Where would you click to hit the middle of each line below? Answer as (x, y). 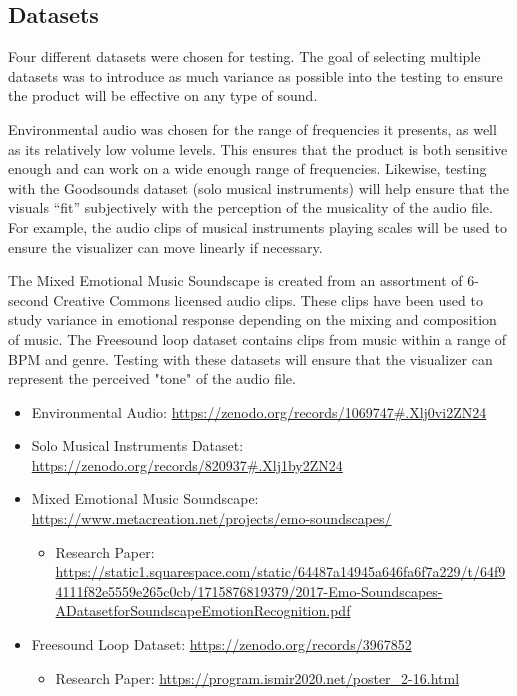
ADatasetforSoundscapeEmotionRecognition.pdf (203, 610)
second (28, 299)
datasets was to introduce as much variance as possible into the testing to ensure (255, 75)
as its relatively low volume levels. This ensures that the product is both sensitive (258, 148)
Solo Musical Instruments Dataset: (137, 445)
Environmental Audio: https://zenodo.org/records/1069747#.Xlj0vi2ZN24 (259, 411)
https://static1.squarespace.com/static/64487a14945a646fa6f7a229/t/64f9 (280, 571)
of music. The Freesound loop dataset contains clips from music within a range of (257, 338)
